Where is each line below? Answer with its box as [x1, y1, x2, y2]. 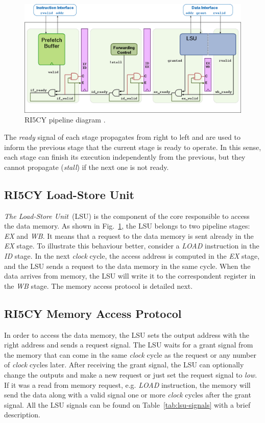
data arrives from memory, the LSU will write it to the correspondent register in [4, 270, 256, 281]
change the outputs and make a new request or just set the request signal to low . [4, 369, 257, 380]
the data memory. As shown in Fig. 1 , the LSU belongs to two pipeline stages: [4, 220, 250, 231]
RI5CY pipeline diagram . [25, 114, 106, 125]
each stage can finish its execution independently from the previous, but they [4, 152, 246, 162]
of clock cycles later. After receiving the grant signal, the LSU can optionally [4, 359, 244, 370]
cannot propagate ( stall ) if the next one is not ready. [4, 161, 169, 172]
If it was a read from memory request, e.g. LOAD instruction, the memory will [4, 379, 251, 390]
